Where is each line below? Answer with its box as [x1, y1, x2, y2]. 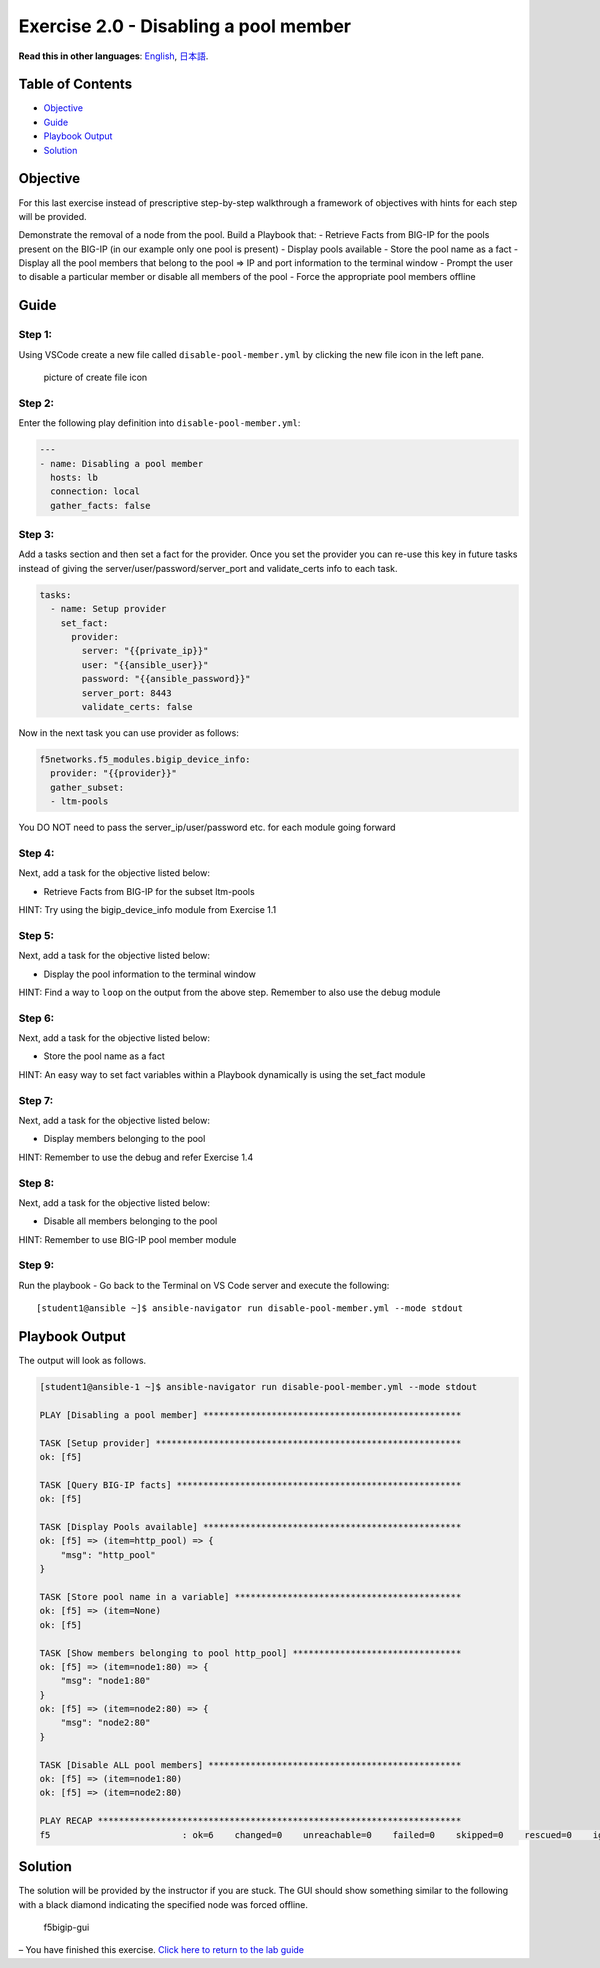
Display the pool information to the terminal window [43, 968, 257, 980]
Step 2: [18, 396, 55, 410]
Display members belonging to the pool [43, 1133, 206, 1145]
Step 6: [18, 1011, 55, 1025]
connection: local [50, 486, 140, 497]
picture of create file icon [43, 371, 148, 384]
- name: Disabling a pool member [39, 458, 204, 469]
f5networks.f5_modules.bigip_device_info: [39, 753, 251, 765]
